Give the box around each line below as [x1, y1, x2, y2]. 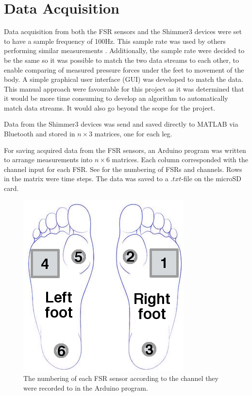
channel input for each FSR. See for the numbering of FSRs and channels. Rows [4, 164, 242, 174]
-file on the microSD [181, 173, 241, 184]
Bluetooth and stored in [4, 129, 75, 139]
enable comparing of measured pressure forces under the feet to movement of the [4, 64, 244, 75]
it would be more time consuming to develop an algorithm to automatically [4, 93, 228, 103]
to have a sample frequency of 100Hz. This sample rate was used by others [4, 36, 226, 46]
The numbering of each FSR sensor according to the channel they [23, 373, 218, 383]
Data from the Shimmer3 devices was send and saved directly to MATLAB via [4, 119, 238, 129]
